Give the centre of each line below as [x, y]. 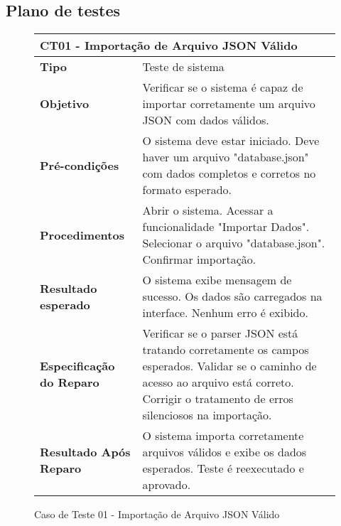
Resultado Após [85, 452]
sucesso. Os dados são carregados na [232, 296]
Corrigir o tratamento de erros [218, 399]
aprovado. [167, 485]
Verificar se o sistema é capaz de [223, 87]
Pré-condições [80, 165]
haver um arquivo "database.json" [226, 157]
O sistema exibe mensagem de [217, 280]
